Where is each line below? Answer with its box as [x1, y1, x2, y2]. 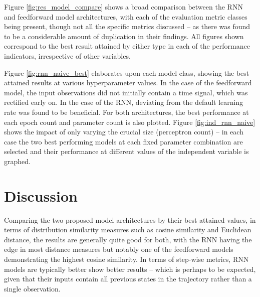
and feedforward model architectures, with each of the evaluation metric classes [4, 11, 247, 22]
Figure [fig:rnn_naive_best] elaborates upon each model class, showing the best [4, 67, 249, 78]
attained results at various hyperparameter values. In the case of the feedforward [4, 77, 252, 88]
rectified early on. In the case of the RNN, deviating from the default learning [4, 97, 243, 107]
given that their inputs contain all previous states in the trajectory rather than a [4, 273, 252, 284]
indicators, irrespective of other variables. [4, 50, 131, 61]
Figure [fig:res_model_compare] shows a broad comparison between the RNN [4, 2, 243, 12]
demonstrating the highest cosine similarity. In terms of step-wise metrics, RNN [4, 254, 249, 264]
